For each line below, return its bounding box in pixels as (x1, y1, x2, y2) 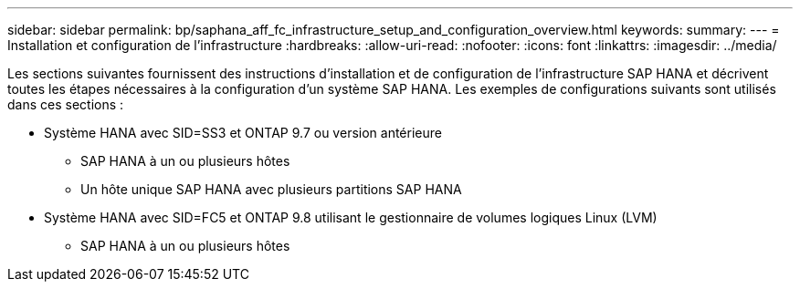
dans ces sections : (7, 97, 124, 112)
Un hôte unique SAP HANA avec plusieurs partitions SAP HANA (80, 181, 462, 197)
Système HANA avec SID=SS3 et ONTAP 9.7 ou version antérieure (44, 125, 442, 140)
